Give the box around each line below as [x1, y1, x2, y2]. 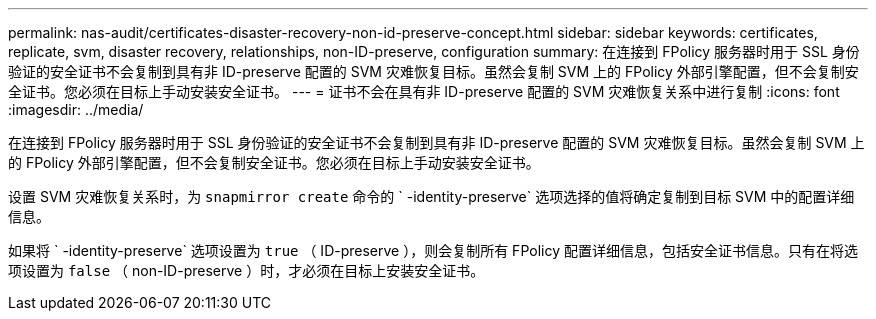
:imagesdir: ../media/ [8, 101, 144, 118]
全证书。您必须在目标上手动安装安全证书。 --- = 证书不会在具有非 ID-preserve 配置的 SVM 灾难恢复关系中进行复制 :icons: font [8, 83, 840, 100]
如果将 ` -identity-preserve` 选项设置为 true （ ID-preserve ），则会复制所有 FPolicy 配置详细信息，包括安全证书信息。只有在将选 [8, 242, 858, 259]
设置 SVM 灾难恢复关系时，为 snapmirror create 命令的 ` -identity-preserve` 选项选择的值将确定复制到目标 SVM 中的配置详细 [8, 188, 855, 205]
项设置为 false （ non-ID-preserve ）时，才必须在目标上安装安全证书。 [8, 262, 485, 279]
